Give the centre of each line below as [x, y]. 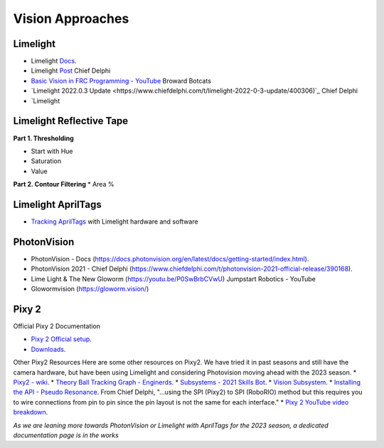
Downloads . [48, 349]
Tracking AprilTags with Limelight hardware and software [114, 222]
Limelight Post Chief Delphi [71, 71]
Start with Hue [52, 151]
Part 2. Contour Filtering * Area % [64, 184]
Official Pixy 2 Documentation [57, 326]
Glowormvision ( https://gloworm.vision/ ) [90, 289]
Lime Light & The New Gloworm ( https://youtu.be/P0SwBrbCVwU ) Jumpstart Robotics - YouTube [173, 278]
